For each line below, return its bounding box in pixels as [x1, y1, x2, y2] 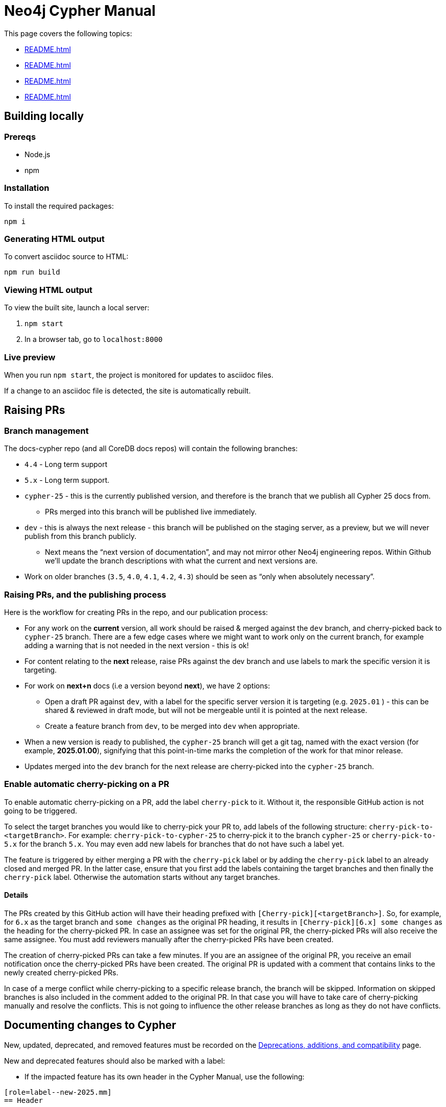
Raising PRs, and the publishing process [4, 589, 166, 600]
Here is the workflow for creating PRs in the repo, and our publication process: [4, 607, 268, 617]
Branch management [4, 425, 89, 436]
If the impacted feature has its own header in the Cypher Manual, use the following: [24, 1072, 305, 1081]
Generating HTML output [4, 234, 105, 244]
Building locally [4, 110, 84, 123]
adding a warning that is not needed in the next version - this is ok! [24, 641, 249, 650]
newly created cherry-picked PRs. [4, 968, 118, 977]
